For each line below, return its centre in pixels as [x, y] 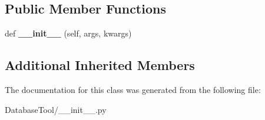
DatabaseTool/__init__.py [56, 109]
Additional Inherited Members [100, 65]
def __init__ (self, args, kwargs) [68, 33]
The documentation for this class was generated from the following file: [133, 89]
